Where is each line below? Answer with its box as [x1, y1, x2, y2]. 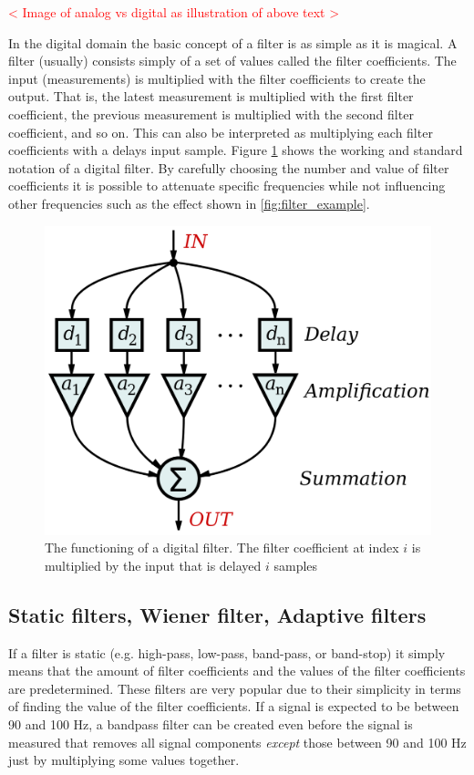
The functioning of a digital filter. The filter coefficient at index [45, 538, 399, 557]
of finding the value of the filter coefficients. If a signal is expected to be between [8, 697, 459, 716]
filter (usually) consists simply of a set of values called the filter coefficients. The [8, 51, 457, 70]
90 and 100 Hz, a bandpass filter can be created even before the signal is [8, 715, 413, 733]
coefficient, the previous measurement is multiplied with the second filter [8, 104, 414, 123]
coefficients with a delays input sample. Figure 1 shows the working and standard [8, 140, 463, 160]
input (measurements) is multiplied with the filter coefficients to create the [8, 68, 426, 88]
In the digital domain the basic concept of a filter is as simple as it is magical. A [8, 33, 458, 52]
